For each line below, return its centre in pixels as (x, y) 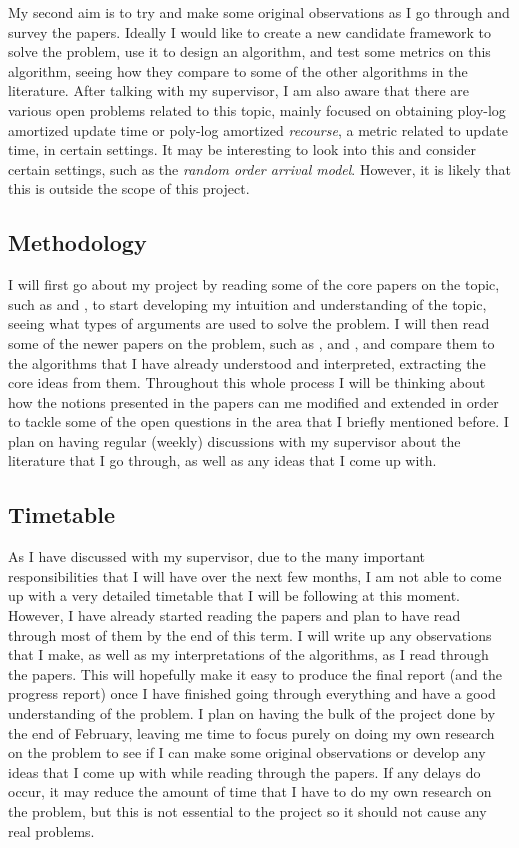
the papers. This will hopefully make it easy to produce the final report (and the (255, 673)
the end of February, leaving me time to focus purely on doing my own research (251, 732)
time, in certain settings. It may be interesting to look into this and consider (242, 149)
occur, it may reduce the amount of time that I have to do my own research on (250, 791)
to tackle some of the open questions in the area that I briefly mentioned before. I (258, 421)
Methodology (77, 242)
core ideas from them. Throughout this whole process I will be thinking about (247, 382)
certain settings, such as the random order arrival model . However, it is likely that (259, 168)
